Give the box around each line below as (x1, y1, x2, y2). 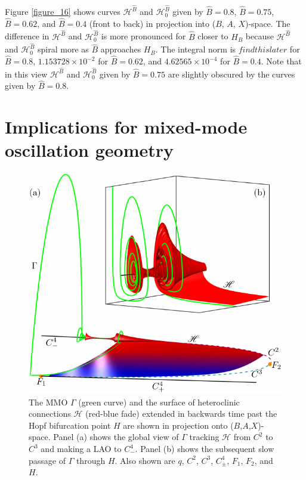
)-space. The (245, 17, 290, 29)
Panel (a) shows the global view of (53, 431, 179, 443)
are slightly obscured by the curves (168, 67, 295, 80)
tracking (189, 431, 220, 443)
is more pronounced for (101, 30, 186, 42)
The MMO (29, 395, 68, 408)
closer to (197, 30, 228, 42)
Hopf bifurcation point (29, 419, 111, 431)
